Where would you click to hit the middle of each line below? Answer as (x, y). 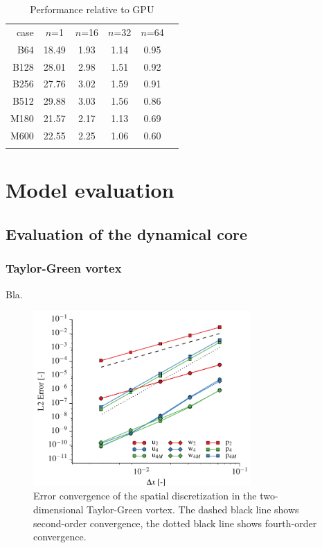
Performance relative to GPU (92, 9)
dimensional (59, 509)
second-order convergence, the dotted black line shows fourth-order (175, 523)
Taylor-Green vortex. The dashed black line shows (193, 509)
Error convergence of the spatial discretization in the (145, 496)
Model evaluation (90, 190)
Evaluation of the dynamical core (127, 234)
